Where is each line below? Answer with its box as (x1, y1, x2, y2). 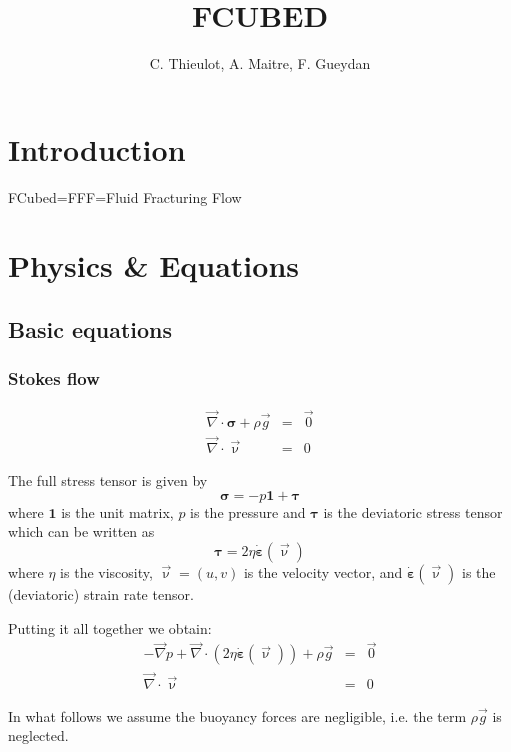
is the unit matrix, (61, 501, 174, 522)
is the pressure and (190, 501, 306, 522)
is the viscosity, (60, 561, 153, 582)
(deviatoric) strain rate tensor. (8, 583, 194, 604)
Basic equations (8, 314, 173, 345)
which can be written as (8, 521, 155, 542)
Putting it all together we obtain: (8, 617, 212, 638)
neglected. (8, 725, 69, 746)
